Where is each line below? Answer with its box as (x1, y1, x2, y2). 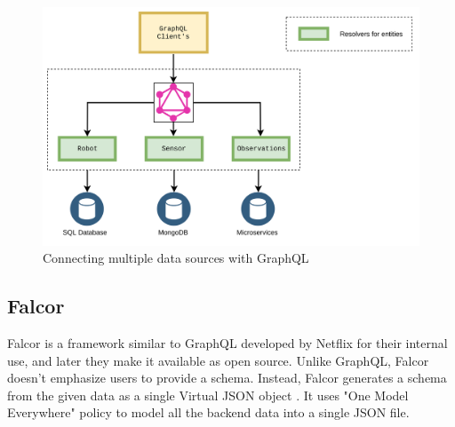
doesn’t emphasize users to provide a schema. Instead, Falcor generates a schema (7, 368, 447, 387)
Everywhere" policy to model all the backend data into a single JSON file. (7, 403, 410, 422)
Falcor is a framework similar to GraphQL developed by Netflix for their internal (7, 334, 448, 352)
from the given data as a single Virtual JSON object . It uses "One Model (7, 385, 409, 404)
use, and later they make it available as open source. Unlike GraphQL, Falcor (7, 351, 429, 369)
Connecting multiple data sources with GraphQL (43, 249, 309, 267)
